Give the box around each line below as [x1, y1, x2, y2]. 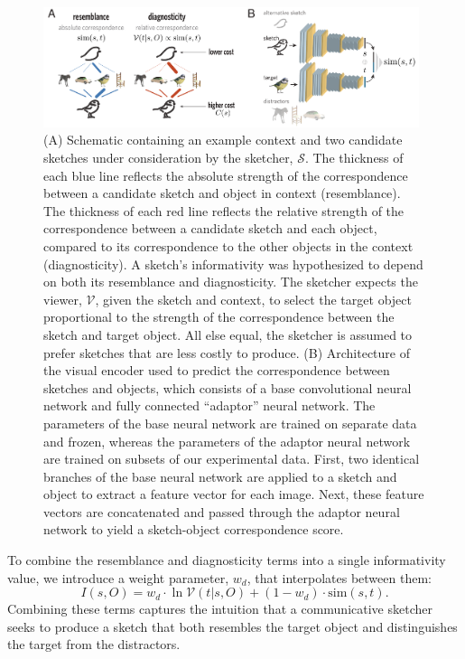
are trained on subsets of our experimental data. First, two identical [43, 449, 420, 468]
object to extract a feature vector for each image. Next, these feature [43, 485, 424, 504]
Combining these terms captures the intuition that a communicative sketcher [7, 599, 432, 618]
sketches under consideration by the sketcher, [43, 148, 293, 166]
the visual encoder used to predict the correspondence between [43, 361, 390, 380]
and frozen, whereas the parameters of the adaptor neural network [43, 431, 411, 450]
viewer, [43, 289, 82, 308]
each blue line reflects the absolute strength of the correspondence [43, 165, 408, 184]
